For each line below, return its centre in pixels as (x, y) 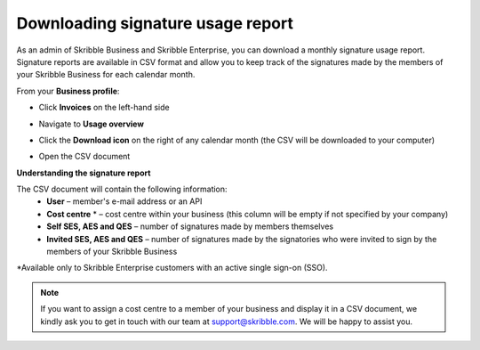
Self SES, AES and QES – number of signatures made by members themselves (190, 226)
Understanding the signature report (84, 173)
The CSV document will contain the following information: (122, 189)
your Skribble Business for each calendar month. (106, 75)
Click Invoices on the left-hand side (104, 108)
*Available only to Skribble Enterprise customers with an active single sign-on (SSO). (172, 268)
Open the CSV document (84, 157)
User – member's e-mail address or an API (124, 201)
